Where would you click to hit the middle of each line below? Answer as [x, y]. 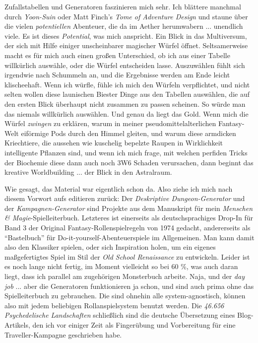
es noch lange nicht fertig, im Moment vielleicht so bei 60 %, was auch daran [121, 266]
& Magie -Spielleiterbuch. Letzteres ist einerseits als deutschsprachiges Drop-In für [129, 218]
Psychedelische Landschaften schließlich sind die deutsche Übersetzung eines [120, 315]
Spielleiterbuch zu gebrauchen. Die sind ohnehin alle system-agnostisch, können [125, 296]
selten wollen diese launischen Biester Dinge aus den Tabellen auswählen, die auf [127, 94]
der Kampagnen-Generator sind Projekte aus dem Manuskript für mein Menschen [129, 208]
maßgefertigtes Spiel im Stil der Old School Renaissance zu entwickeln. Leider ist [127, 256]
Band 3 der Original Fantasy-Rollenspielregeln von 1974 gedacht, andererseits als [128, 228]
